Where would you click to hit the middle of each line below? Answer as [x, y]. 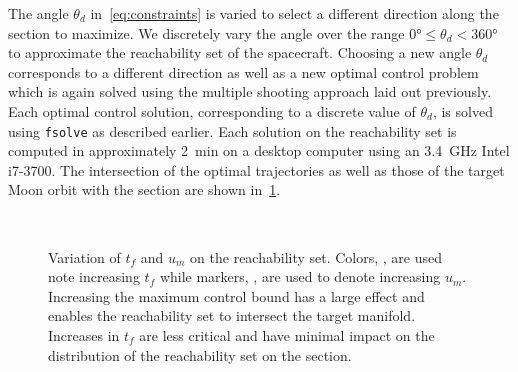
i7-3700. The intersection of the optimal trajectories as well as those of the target [256, 169]
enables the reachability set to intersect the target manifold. [232, 315]
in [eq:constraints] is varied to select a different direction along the [294, 13]
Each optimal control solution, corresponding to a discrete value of [212, 110]
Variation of [84, 256]
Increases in [84, 334]
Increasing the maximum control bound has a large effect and [236, 295]
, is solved [462, 110]
